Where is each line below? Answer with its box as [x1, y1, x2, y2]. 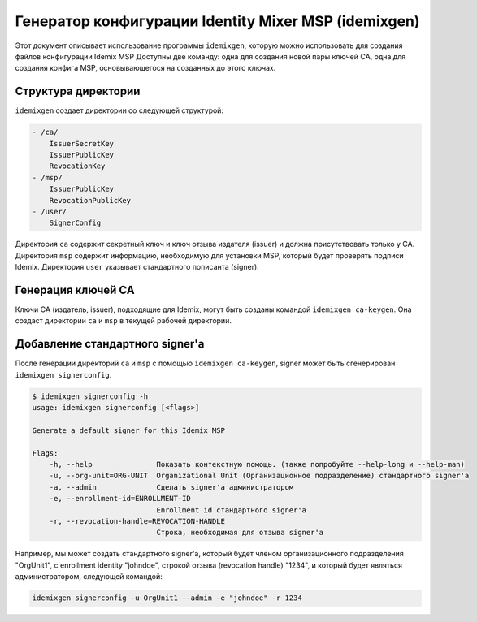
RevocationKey [49, 162, 106, 171]
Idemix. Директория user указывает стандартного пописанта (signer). [15, 262, 259, 272]
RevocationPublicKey [49, 196, 132, 205]
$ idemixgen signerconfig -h [32, 391, 149, 401]
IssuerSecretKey [49, 139, 114, 148]
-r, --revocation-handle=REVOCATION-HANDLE [49, 516, 225, 525]
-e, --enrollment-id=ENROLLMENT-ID [49, 494, 191, 503]
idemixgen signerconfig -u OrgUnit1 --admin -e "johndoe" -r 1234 [32, 594, 302, 603]
